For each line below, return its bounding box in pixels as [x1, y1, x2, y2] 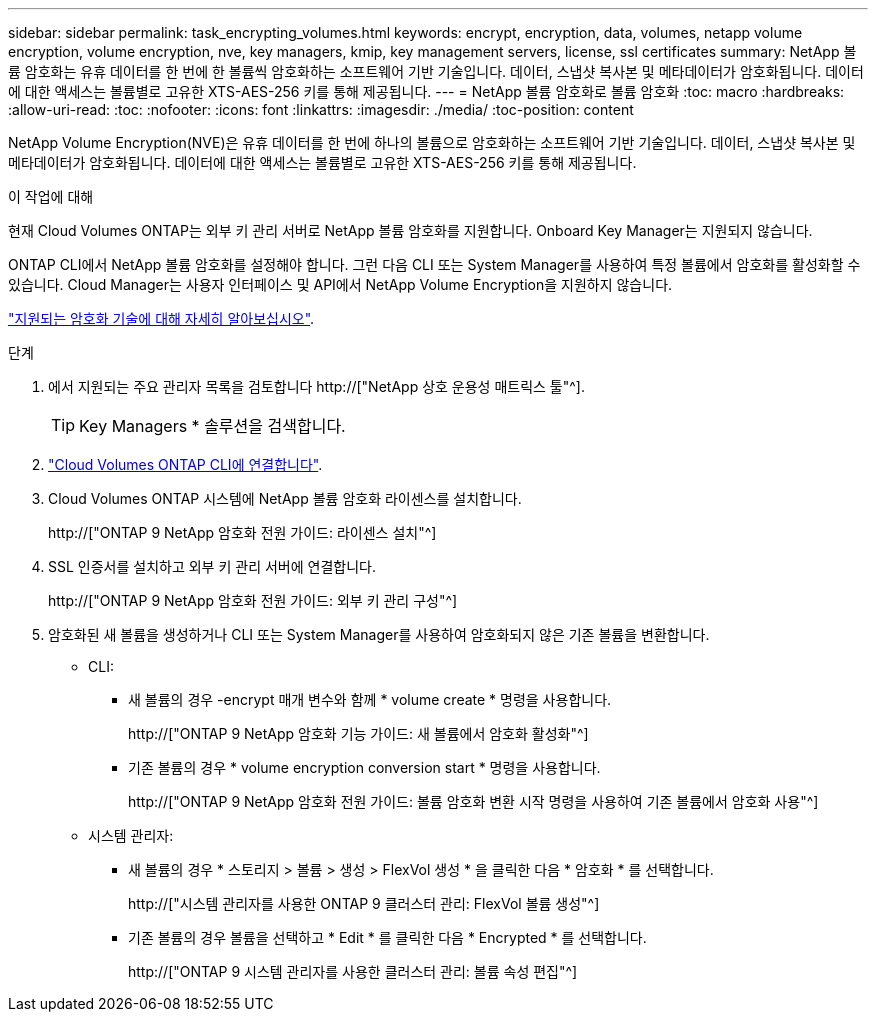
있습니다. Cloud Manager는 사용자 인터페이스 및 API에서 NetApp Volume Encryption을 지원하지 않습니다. [8, 276, 673, 293]
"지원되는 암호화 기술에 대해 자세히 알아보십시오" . [8, 310, 315, 327]
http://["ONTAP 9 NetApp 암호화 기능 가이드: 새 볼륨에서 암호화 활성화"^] [128, 725, 589, 742]
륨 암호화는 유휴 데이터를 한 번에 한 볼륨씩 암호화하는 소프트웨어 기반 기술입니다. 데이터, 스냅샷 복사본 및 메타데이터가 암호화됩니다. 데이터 [8, 63, 864, 80]
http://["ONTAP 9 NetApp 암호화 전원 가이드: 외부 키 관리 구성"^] [48, 592, 458, 609]
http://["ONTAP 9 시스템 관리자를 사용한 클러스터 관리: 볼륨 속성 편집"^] [128, 963, 578, 980]
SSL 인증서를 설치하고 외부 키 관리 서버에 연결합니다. [48, 558, 376, 575]
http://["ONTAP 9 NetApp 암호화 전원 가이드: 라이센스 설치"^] [48, 524, 437, 541]
